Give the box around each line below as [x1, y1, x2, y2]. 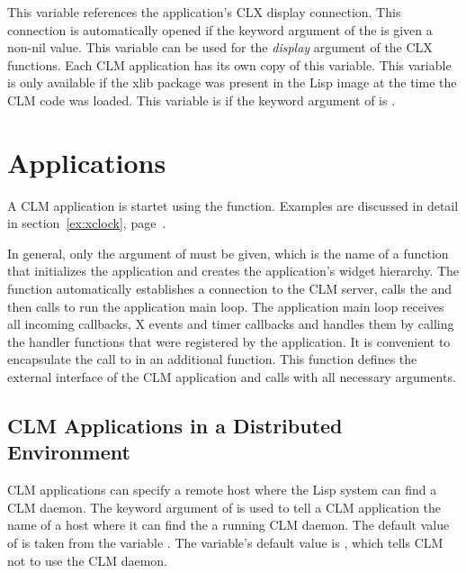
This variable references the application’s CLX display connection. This [7, 3, 401, 21]
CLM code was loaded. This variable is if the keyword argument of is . [7, 90, 396, 109]
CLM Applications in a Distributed [7, 412, 343, 440]
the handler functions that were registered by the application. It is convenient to [7, 332, 451, 350]
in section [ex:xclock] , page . [7, 214, 166, 232]
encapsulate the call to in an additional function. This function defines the [7, 350, 417, 368]
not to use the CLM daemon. [7, 550, 167, 569]
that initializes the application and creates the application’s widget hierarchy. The [7, 261, 460, 280]
